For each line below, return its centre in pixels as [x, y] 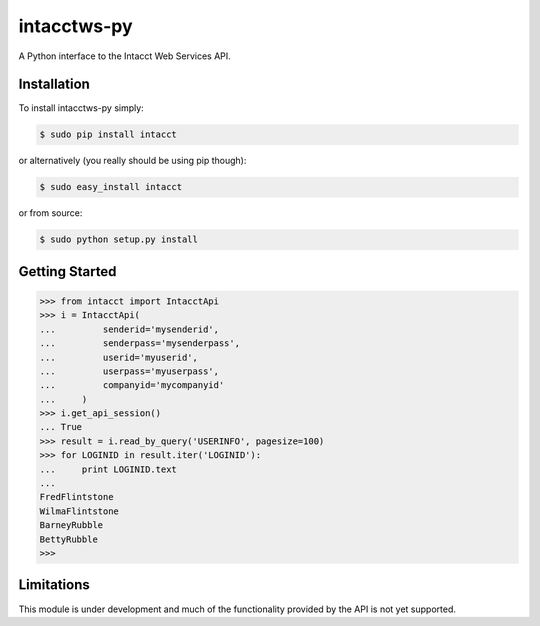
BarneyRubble [71, 525]
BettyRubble [69, 539]
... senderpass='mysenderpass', [139, 343]
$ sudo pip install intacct [108, 134]
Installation [54, 84]
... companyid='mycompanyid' [132, 385]
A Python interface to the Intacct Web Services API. [125, 56]
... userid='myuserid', [119, 357]
